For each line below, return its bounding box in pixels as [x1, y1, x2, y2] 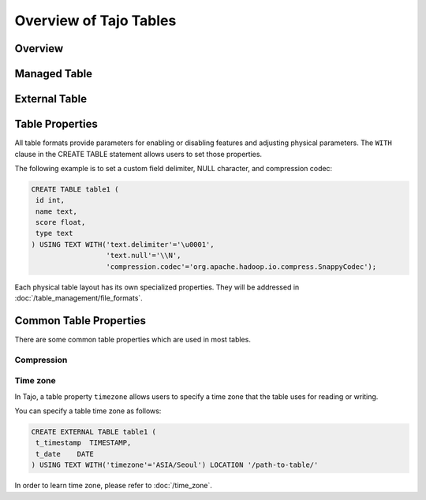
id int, [35, 196, 65, 205]
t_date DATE [35, 450, 95, 458]
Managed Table [14, 67, 93, 80]
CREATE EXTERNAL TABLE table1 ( [31, 427, 157, 436]
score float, [35, 218, 86, 227]
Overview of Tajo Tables [14, 12, 177, 29]
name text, [35, 207, 78, 216]
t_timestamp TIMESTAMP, [35, 438, 132, 447]
